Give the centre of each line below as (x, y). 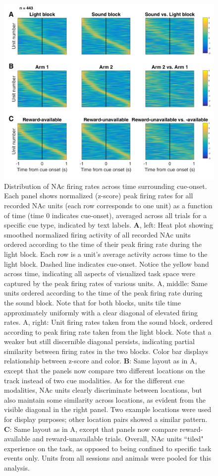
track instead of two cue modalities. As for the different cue (94, 380)
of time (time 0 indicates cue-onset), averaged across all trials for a (106, 215)
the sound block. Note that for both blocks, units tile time (92, 302)
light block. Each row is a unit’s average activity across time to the (106, 254)
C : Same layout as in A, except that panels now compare (91, 429)
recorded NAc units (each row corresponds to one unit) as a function (108, 205)
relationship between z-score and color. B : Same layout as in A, (101, 361)
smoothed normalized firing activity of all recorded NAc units (97, 234)
